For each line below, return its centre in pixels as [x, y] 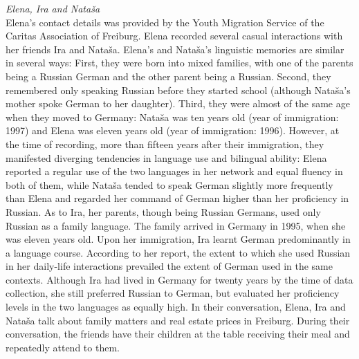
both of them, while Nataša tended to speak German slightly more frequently [169, 184]
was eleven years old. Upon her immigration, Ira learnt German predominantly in [178, 239]
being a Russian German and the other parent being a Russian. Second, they [168, 76]
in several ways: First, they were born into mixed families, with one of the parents [179, 63]
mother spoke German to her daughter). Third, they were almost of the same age [178, 103]
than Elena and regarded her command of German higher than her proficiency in [177, 198]
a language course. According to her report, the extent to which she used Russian [178, 252]
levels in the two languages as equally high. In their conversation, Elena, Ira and [176, 307]
